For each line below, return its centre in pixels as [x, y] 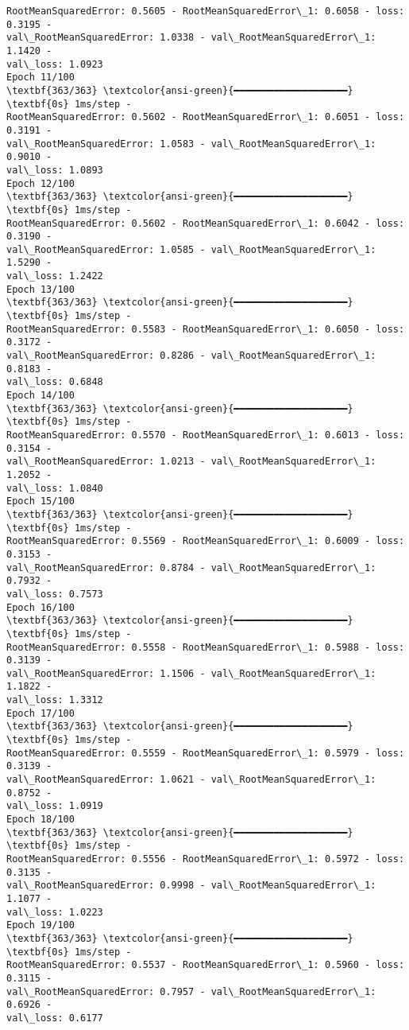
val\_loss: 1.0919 [55, 806]
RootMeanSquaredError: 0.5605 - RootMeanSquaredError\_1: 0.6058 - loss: [206, 11]
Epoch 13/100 [41, 289]
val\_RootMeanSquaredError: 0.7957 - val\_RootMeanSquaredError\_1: [191, 991]
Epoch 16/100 [41, 607]
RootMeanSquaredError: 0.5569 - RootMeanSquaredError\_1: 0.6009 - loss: [206, 541]
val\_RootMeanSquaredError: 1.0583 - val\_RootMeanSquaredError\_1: [191, 144]
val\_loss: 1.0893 [55, 170]
